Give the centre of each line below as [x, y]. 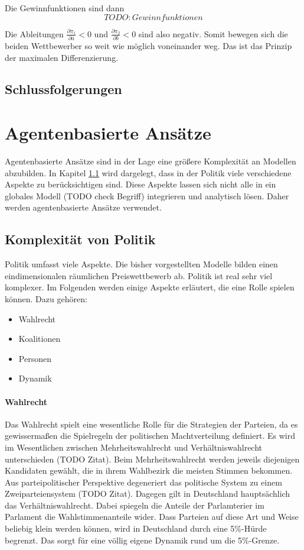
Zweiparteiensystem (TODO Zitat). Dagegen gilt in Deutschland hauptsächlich [148, 494]
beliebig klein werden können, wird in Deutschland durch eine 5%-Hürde [136, 528]
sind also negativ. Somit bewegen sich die [213, 33]
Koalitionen [40, 339]
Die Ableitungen [34, 33]
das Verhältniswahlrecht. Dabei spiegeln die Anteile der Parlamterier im [135, 505]
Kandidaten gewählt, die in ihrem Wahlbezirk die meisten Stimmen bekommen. [149, 470]
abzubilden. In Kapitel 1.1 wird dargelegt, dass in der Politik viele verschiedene [148, 172]
